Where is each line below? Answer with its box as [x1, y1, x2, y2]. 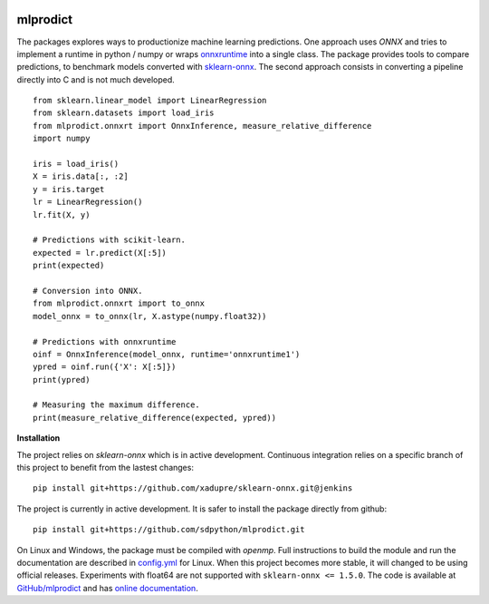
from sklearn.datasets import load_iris [33, 108, 215, 118]
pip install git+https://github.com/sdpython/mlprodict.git [33, 524, 305, 535]
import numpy [33, 133, 91, 144]
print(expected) [33, 260, 105, 271]
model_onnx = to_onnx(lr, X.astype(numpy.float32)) [33, 311, 267, 321]
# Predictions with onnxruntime [33, 336, 177, 346]
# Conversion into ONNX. [33, 286, 143, 296]
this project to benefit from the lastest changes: [16, 463, 195, 473]
